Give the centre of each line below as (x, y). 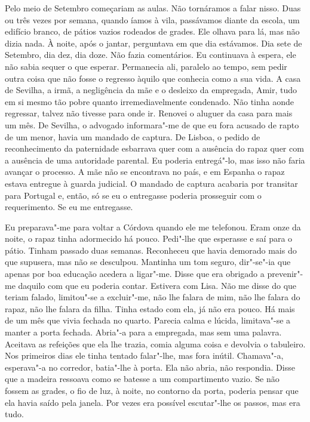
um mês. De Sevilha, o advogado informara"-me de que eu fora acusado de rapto (152, 124)
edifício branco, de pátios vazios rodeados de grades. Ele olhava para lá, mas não (152, 31)
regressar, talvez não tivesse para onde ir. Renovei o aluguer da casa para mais (149, 113)
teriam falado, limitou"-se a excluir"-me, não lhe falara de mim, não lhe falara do (153, 297)
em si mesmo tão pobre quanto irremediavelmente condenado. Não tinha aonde (150, 101)
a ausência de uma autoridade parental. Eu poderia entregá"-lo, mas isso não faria (155, 160)
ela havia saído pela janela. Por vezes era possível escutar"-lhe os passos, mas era (153, 402)
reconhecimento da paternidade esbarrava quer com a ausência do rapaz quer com (154, 148)
